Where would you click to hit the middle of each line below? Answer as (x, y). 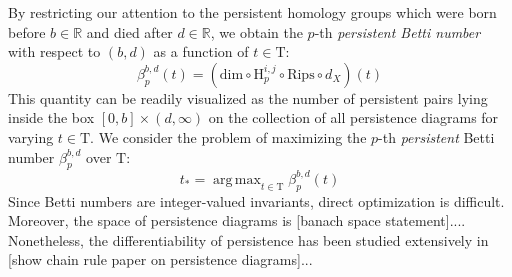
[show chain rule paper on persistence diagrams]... (160, 259)
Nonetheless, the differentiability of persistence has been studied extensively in (248, 239)
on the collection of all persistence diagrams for (353, 117)
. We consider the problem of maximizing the (228, 136)
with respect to (54, 51)
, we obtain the (256, 31)
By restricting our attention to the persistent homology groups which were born (252, 12)
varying (31, 136)
